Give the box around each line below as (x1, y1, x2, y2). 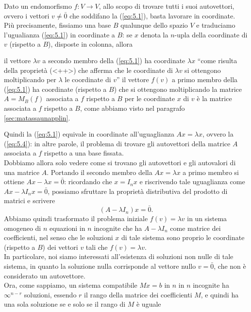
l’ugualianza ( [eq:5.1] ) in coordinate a (4, 29, 115, 39)
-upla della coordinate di (174, 29, 248, 39)
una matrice (4, 167, 40, 177)
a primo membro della (172, 74, 238, 85)
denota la (140, 29, 168, 39)
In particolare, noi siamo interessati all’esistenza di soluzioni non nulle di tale (4, 251, 234, 261)
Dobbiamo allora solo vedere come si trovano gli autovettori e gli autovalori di (4, 157, 236, 167)
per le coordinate (124, 93, 175, 104)
